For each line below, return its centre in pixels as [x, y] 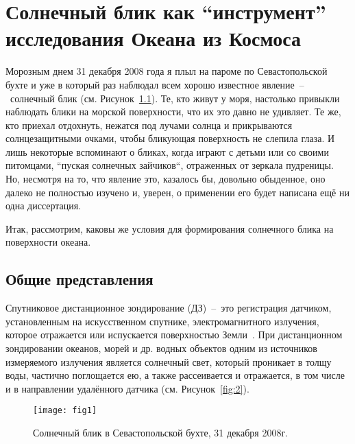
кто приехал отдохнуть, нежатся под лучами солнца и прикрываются [149, 125]
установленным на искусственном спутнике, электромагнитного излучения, [162, 321]
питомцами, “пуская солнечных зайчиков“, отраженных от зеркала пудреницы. [170, 165]
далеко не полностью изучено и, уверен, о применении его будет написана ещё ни [177, 192]
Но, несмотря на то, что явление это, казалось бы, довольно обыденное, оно [166, 179]
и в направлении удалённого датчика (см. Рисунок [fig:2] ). [127, 388]
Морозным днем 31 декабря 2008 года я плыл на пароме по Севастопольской [167, 71]
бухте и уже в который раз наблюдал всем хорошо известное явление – [155, 84]
